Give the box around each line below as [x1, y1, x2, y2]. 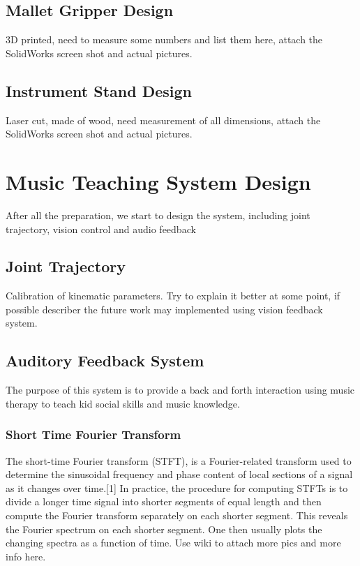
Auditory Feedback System [6, 350, 204, 371]
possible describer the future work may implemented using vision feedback [6, 301, 323, 316]
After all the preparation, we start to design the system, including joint [6, 207, 310, 222]
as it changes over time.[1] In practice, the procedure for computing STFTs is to [6, 480, 348, 495]
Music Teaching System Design [6, 167, 311, 195]
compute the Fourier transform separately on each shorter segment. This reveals [6, 508, 348, 523]
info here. [6, 549, 46, 563]
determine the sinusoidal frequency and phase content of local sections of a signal [6, 467, 353, 482]
